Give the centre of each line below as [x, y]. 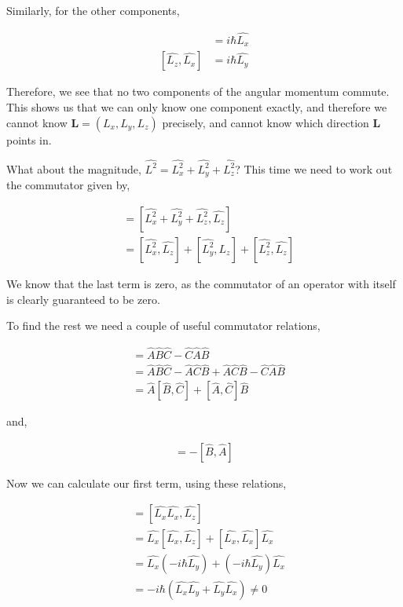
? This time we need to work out [314, 168]
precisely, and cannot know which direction [266, 122]
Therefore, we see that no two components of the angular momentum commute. [198, 91]
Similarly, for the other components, [93, 10]
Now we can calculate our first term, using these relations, [147, 483]
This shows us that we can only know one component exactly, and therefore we [197, 106]
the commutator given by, [68, 185]
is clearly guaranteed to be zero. [83, 299]
